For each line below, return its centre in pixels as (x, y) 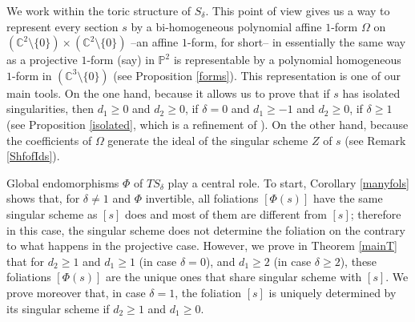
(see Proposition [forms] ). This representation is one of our (257, 75)
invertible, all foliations (202, 198)
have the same (348, 198)
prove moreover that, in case (76, 292)
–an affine (155, 42)
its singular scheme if (58, 308)
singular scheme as (52, 213)
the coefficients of (49, 140)
